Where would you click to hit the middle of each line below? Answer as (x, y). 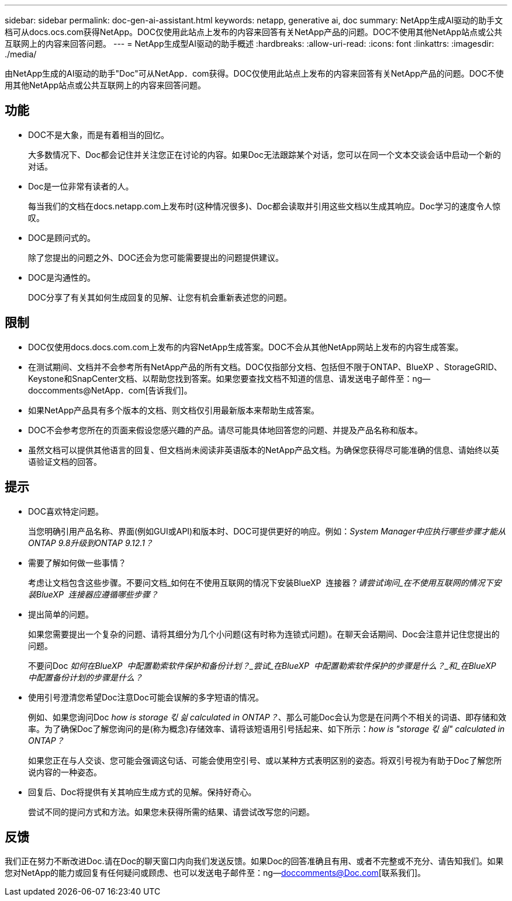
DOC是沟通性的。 (62, 277)
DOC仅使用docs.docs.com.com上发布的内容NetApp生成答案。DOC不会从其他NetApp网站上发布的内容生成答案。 (246, 347)
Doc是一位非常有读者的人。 (81, 186)
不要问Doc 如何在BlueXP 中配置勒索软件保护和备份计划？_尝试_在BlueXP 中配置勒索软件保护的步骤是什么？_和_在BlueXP (262, 665)
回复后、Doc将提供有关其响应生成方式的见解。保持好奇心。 (142, 792)
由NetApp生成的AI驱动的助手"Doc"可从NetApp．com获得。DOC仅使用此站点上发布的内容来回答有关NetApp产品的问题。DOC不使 (254, 73)
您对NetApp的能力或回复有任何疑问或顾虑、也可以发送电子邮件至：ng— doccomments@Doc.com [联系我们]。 (215, 873)
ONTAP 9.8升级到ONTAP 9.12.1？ (91, 543)
